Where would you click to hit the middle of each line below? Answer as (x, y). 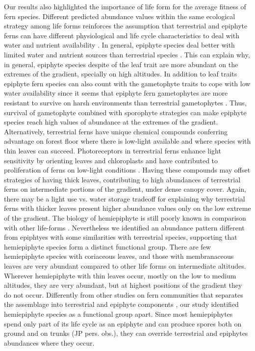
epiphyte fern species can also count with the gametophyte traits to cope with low (127, 83)
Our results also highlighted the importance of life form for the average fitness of (125, 6)
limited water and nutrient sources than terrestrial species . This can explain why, (127, 54)
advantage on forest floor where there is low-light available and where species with (127, 141)
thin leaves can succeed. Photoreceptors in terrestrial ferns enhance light (113, 150)
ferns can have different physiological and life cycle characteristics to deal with (122, 35)
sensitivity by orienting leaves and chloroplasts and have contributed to (111, 160)
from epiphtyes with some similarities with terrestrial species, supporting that (121, 237)
